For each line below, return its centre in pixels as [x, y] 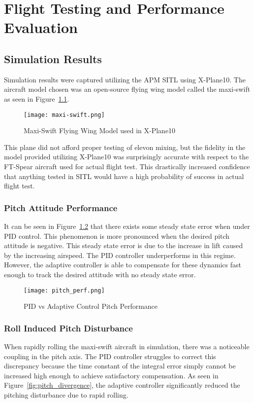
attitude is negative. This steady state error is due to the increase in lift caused [124, 245]
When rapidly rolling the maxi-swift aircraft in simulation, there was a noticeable [127, 347]
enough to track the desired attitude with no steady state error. [100, 274]
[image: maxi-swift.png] [64, 115]
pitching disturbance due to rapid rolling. [66, 394]
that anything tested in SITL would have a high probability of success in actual [124, 176]
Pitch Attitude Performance [61, 207]
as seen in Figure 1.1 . [37, 98]
